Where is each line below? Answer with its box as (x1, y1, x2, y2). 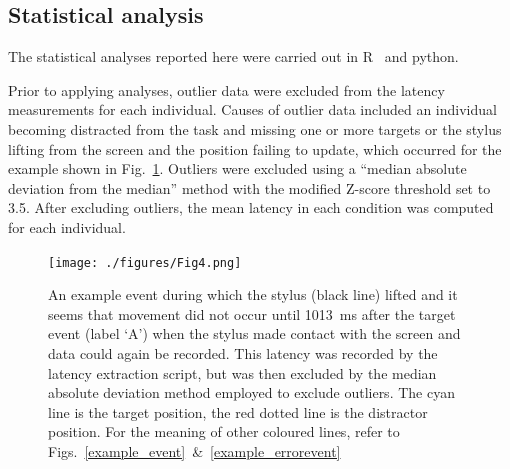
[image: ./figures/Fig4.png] (48, 255, 242, 270)
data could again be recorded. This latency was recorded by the (48, 342, 438, 363)
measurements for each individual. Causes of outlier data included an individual (8, 99, 497, 120)
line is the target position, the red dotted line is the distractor (48, 401, 428, 422)
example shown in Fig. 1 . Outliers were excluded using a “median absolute (8, 158, 467, 179)
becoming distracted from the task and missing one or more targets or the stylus (8, 118, 502, 139)
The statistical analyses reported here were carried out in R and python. (8, 46, 459, 67)
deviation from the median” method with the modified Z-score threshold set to (8, 177, 491, 198)
